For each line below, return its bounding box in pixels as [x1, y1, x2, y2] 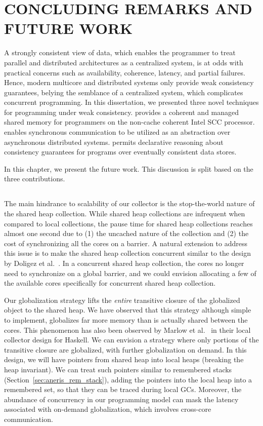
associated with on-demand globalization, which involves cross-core [4, 404, 211, 414]
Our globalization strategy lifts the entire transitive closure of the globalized [4, 294, 240, 305]
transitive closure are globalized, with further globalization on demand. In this [4, 344, 247, 355]
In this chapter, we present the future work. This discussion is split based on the [4, 163, 253, 174]
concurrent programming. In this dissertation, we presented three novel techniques [4, 97, 259, 107]
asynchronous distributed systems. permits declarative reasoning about [4, 136, 224, 147]
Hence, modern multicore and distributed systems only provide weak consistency [4, 77, 254, 88]
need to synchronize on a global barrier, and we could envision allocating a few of [4, 267, 256, 278]
